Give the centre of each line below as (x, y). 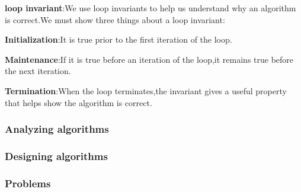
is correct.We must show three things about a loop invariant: (115, 19)
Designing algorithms (56, 156)
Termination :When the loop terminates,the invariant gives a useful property (146, 90)
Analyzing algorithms (57, 129)
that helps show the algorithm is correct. (79, 102)
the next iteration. (38, 71)
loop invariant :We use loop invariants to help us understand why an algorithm (150, 8)
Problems (28, 183)
